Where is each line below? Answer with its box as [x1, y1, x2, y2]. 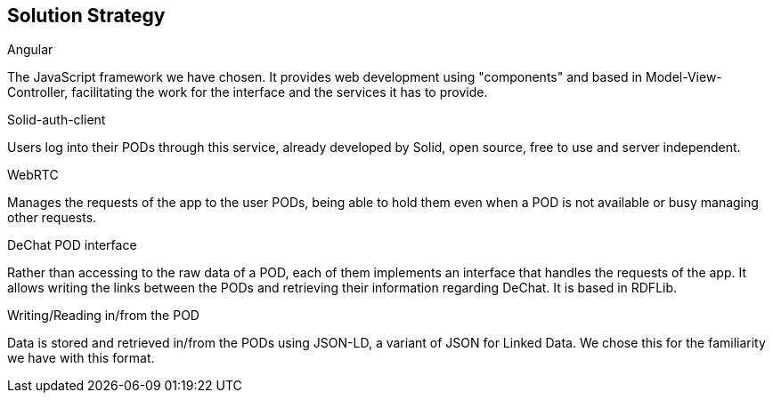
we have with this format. [7, 350, 155, 366]
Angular [7, 42, 53, 58]
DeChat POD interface [7, 237, 137, 253]
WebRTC [7, 167, 59, 183]
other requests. [7, 210, 97, 226]
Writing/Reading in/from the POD [7, 308, 199, 324]
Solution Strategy [7, 4, 166, 27]
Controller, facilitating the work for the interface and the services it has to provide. [7, 84, 488, 100]
